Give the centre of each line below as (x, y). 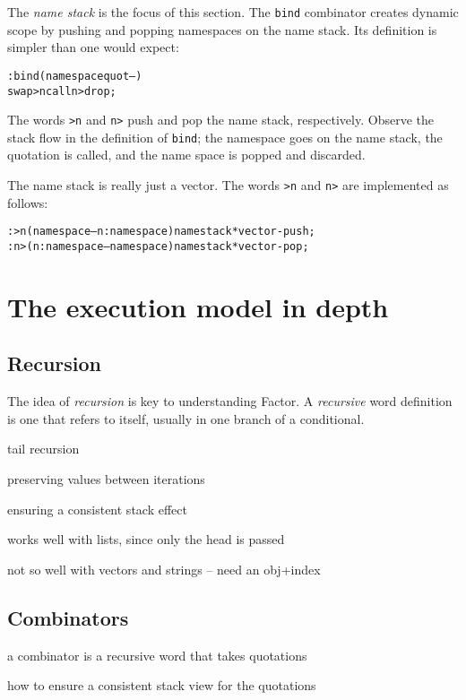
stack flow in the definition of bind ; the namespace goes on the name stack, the (225, 137)
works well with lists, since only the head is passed (146, 539)
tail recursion (43, 449)
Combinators (68, 617)
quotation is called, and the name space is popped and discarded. (186, 155)
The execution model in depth (198, 306)
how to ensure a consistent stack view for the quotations (162, 685)
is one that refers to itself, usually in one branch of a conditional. (186, 418)
